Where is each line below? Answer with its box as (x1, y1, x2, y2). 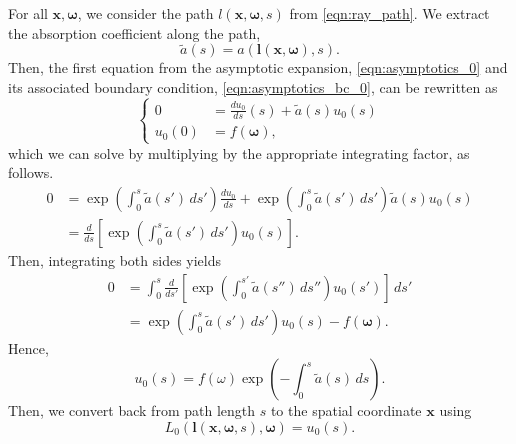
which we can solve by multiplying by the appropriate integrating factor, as (8, 142, 470, 163)
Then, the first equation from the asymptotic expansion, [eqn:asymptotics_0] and (8, 57, 508, 78)
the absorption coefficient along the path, (8, 22, 261, 43)
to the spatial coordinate (270, 400, 422, 421)
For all (8, 3, 48, 23)
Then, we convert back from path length (8, 400, 256, 421)
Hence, (8, 337, 49, 358)
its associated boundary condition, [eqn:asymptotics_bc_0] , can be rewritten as (8, 77, 498, 97)
